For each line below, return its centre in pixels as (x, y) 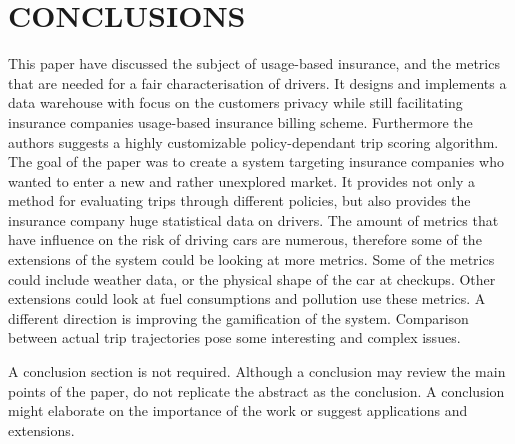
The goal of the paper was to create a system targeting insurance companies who (256, 161)
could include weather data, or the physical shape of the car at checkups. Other (252, 278)
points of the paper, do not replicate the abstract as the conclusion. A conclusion (256, 390)
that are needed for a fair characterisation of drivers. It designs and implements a (257, 82)
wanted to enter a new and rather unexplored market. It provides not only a (241, 180)
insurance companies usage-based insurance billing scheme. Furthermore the (240, 121)
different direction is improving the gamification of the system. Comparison (238, 317)
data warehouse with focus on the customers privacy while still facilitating (235, 102)
